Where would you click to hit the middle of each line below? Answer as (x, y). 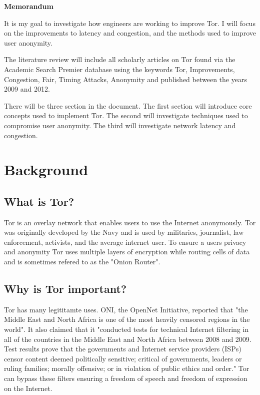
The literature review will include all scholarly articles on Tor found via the (120, 59)
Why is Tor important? (65, 289)
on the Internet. (28, 388)
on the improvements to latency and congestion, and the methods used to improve (130, 33)
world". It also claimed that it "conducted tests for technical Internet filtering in (126, 329)
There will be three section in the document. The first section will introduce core (128, 105)
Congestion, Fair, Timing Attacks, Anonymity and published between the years (125, 79)
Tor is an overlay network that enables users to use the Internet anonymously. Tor (130, 222)
